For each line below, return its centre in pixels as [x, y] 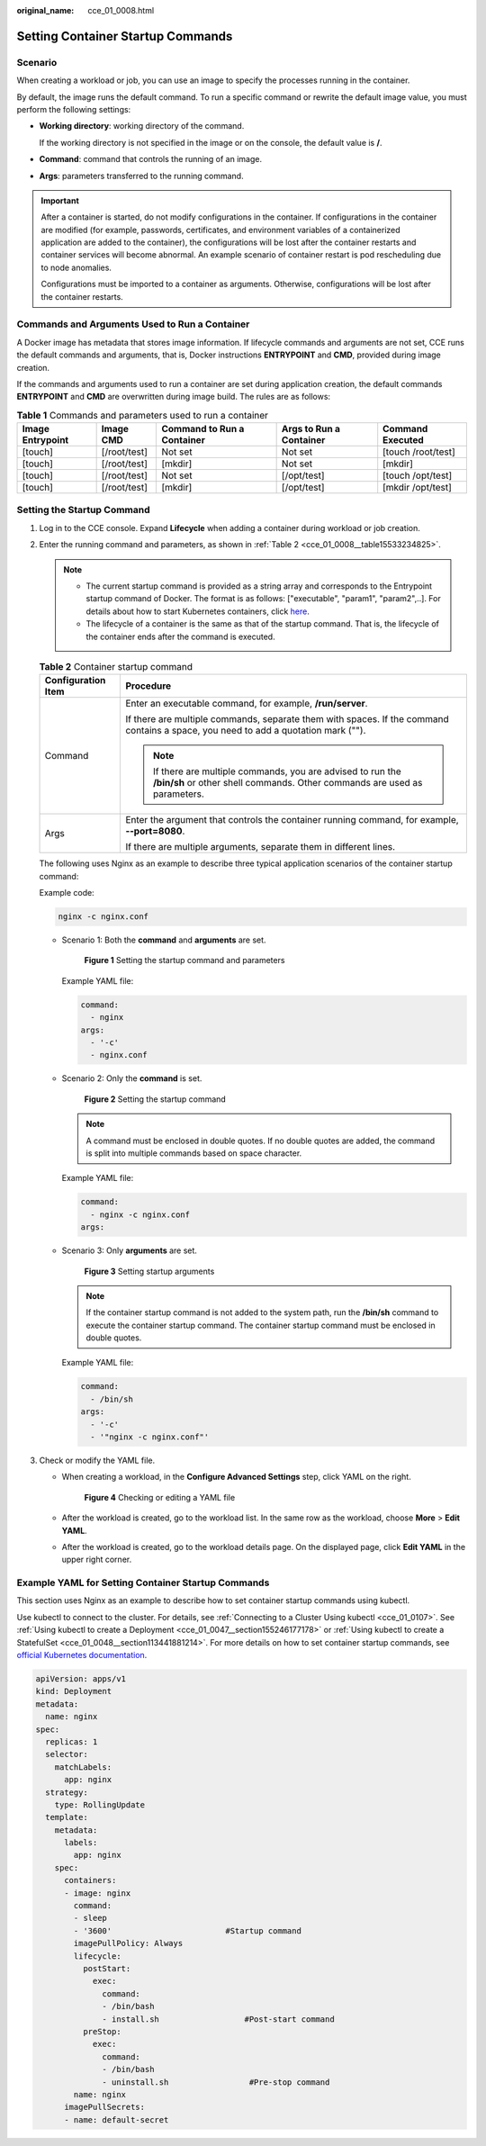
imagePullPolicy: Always [128, 1943]
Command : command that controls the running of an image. [151, 159]
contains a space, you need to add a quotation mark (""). [246, 731]
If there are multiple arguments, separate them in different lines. [261, 847]
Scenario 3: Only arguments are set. [130, 1250]
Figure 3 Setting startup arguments [149, 1271]
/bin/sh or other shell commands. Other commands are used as [288, 783]
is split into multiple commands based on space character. [194, 1153]
